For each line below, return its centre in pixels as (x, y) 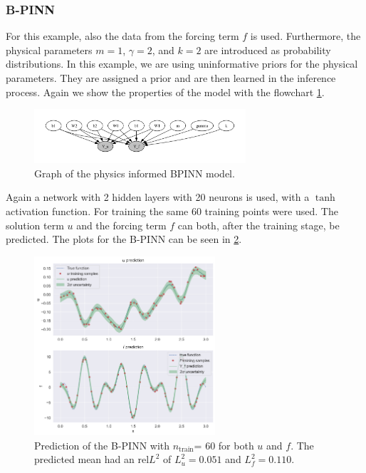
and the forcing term (121, 225)
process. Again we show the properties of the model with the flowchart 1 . (165, 92)
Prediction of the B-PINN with (102, 445)
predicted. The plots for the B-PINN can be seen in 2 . (124, 239)
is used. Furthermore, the (305, 36)
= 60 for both (224, 445)
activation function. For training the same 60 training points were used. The (172, 210)
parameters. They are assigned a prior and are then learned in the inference (171, 78)
